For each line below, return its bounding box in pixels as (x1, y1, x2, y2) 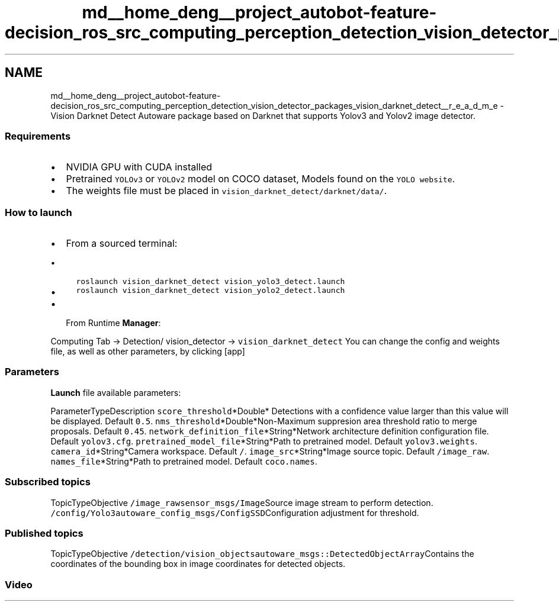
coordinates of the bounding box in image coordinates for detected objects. (50, 559, 346, 569)
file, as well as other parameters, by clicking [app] (50, 346, 245, 357)
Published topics (5, 527, 83, 539)
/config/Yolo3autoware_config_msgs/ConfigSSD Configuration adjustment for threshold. (50, 507, 419, 518)
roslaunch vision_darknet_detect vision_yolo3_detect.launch (76, 277, 345, 286)
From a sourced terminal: (66, 237, 178, 250)
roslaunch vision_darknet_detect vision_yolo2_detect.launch (76, 286, 345, 295)
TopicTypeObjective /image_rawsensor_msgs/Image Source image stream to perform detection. (50, 497, 433, 508)
